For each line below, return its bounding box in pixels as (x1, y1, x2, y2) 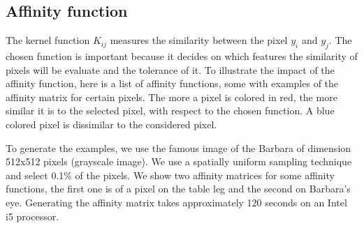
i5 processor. (6, 208, 59, 223)
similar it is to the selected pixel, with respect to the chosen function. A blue (6, 103, 335, 118)
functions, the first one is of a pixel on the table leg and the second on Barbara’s (6, 181, 351, 196)
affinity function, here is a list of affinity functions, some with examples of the (6, 76, 339, 91)
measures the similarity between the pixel (110, 33, 288, 47)
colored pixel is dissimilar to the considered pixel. (6, 116, 217, 131)
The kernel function (6, 33, 90, 47)
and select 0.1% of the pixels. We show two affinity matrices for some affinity (6, 167, 335, 182)
